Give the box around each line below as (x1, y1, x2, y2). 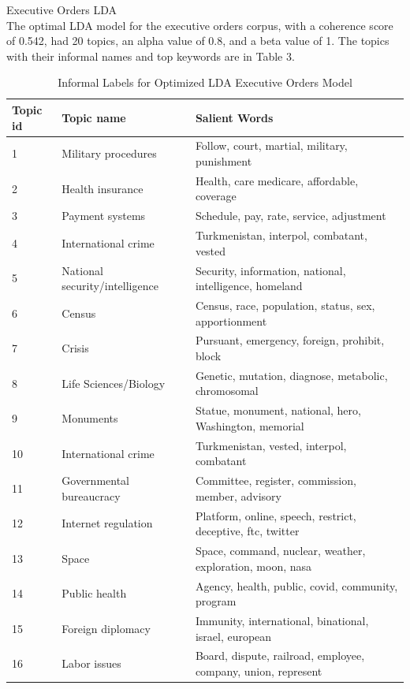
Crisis (61, 340, 89, 356)
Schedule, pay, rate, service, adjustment (195, 207, 386, 224)
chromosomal (195, 382, 259, 399)
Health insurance (61, 180, 143, 196)
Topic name (61, 109, 126, 125)
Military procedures (61, 145, 157, 162)
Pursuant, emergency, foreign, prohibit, (195, 332, 385, 348)
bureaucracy (61, 487, 121, 504)
